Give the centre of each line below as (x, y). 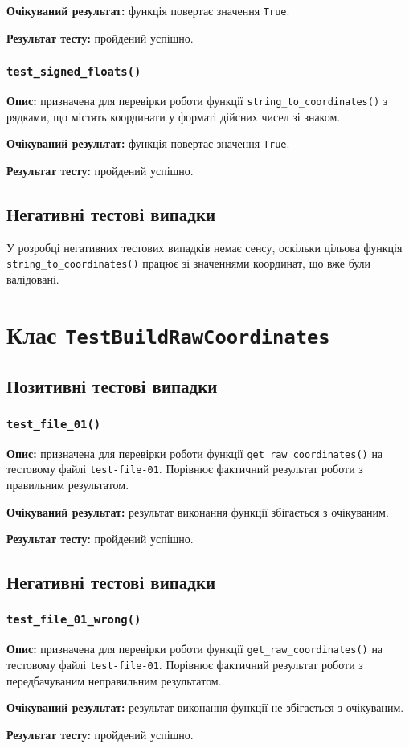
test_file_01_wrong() (74, 620)
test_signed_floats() (74, 72)
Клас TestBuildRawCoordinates (168, 334)
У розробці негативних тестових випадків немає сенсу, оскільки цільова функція (204, 247)
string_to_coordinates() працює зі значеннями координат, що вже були (189, 263)
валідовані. (33, 278)
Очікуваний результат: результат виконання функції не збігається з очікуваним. (205, 707)
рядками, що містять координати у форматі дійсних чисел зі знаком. (174, 116)
